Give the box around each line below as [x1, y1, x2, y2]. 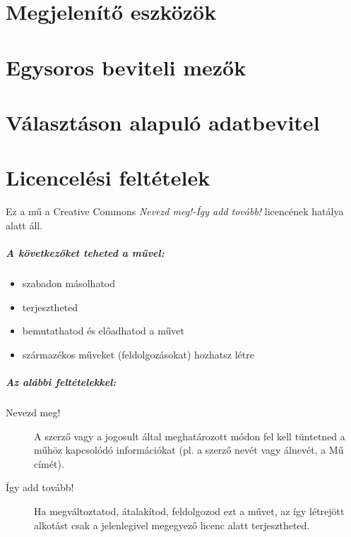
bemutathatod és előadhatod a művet [22, 323, 184, 338]
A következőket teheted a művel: [6, 246, 165, 260]
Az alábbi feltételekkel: [6, 374, 117, 389]
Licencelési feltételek [6, 163, 210, 192]
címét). [34, 456, 64, 471]
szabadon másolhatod [22, 276, 116, 290]
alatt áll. [6, 217, 43, 232]
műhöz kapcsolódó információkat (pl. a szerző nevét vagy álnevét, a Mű [34, 442, 344, 457]
